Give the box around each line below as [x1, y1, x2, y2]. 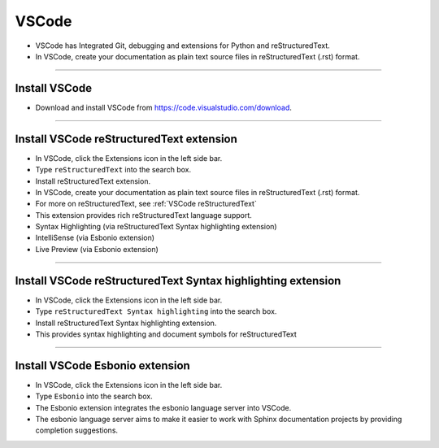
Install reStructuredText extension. [35, 176, 150, 186]
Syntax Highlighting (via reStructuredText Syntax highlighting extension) [35, 222, 277, 232]
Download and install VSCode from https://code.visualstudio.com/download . [35, 102, 292, 112]
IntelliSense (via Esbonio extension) [35, 233, 154, 243]
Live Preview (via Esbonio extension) [35, 244, 159, 254]
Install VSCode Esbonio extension [15, 359, 190, 372]
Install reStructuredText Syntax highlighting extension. [35, 318, 217, 328]
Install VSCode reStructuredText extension [15, 132, 237, 146]
